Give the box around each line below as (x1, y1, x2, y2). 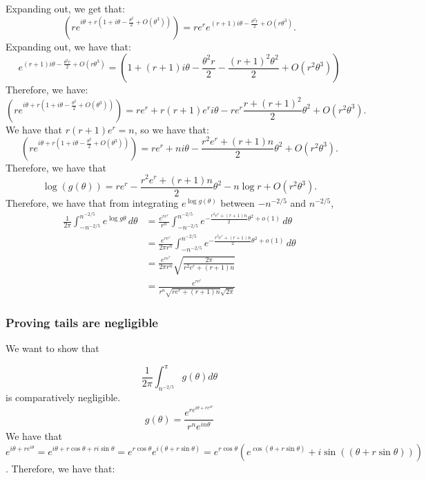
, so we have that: (134, 122, 209, 136)
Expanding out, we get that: (6, 1, 125, 15)
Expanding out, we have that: (6, 39, 131, 53)
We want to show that (6, 341, 99, 356)
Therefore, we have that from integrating (6, 195, 179, 210)
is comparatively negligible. (6, 390, 121, 405)
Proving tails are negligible (6, 314, 158, 331)
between (220, 195, 255, 210)
